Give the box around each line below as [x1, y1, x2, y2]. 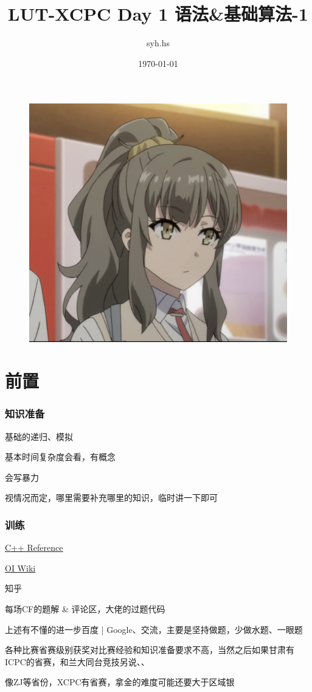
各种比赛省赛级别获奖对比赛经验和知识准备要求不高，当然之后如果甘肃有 [5, 643, 294, 656]
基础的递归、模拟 [5, 430, 73, 442]
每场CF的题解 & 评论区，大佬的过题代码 [5, 602, 165, 615]
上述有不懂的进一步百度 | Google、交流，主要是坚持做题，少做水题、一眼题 [5, 623, 303, 635]
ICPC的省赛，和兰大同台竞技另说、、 [5, 655, 150, 668]
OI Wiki [5, 561, 36, 574]
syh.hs [147, 37, 170, 49]
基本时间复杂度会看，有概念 [5, 450, 116, 463]
